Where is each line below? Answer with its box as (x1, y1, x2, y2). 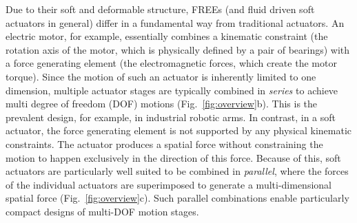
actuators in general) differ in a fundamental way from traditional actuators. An (6, 15, 345, 30)
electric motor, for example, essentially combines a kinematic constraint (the (6, 29, 328, 43)
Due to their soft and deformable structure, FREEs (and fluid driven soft (6, 2, 315, 16)
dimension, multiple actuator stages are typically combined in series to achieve (6, 83, 338, 97)
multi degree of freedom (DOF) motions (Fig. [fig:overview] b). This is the (6, 96, 318, 111)
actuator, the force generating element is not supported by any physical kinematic (6, 123, 352, 138)
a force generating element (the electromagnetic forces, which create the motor (6, 56, 337, 70)
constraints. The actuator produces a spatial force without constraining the (6, 136, 323, 151)
